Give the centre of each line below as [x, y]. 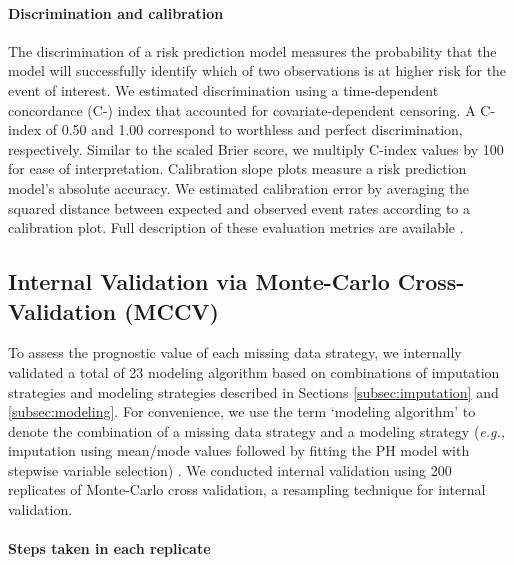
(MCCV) [172, 310]
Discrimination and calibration [116, 12]
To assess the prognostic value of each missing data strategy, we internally [235, 352]
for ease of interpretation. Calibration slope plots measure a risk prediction [237, 168]
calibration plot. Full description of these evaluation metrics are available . [236, 227]
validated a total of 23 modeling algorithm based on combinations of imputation [254, 371]
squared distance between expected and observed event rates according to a [239, 207]
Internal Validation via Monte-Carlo [199, 281]
